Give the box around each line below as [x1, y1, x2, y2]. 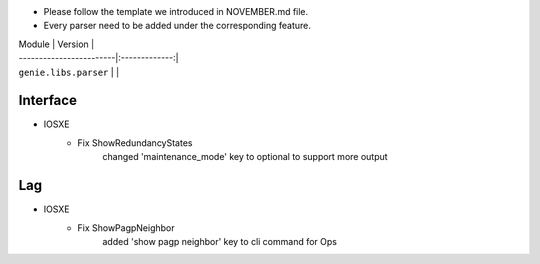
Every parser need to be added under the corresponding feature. [43, 20, 312, 32]
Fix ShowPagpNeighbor [77, 221, 175, 234]
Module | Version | [18, 38, 95, 50]
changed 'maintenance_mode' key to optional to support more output [102, 151, 389, 163]
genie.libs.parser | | [18, 66, 120, 78]
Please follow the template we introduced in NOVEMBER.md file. [43, 6, 309, 17]
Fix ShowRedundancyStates [77, 136, 193, 149]
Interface [18, 92, 77, 109]
